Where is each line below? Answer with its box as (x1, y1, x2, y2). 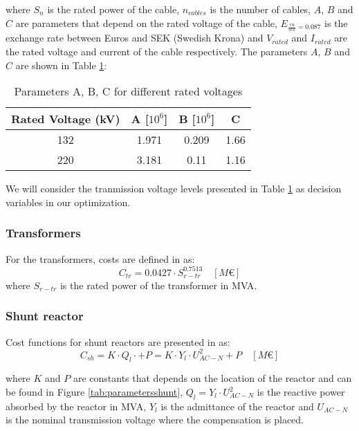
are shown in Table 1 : (15, 57, 107, 72)
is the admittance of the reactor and (160, 398, 314, 413)
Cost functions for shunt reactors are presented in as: (6, 334, 230, 349)
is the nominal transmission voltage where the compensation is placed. (6, 412, 304, 427)
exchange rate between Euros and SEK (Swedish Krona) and (6, 30, 264, 45)
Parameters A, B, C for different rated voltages (14, 83, 243, 100)
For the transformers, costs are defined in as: (6, 251, 195, 266)
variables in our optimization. (6, 194, 131, 209)
